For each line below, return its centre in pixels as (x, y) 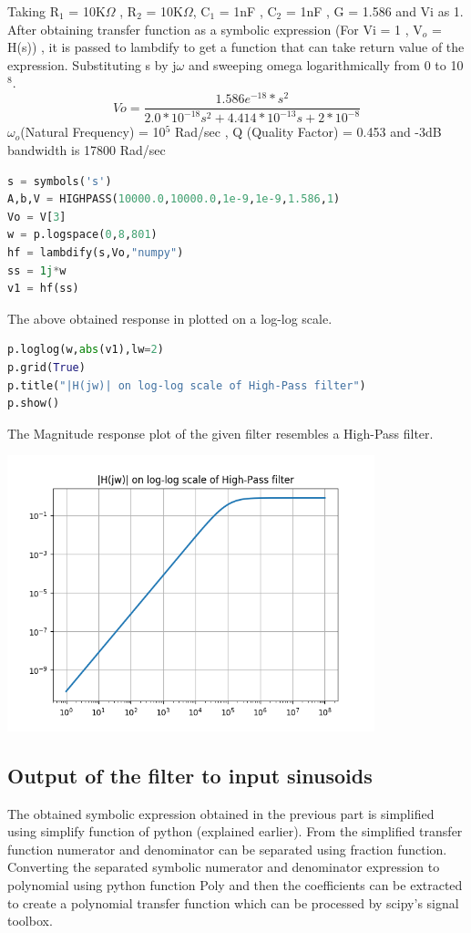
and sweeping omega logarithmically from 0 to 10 (326, 64)
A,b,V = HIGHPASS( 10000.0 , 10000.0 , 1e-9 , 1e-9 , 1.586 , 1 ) (174, 199)
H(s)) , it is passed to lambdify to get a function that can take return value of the (236, 47)
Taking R (33, 11)
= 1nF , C (248, 11)
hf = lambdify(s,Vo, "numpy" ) (96, 253)
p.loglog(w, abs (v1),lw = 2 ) (86, 350)
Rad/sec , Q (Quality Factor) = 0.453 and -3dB (308, 132)
